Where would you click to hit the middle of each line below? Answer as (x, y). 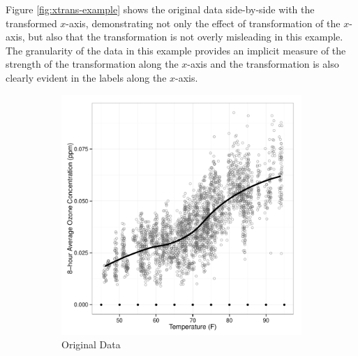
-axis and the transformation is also (263, 64)
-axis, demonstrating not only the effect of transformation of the (203, 23)
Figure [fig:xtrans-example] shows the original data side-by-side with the (160, 9)
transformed (31, 23)
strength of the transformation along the (92, 64)
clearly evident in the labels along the (86, 77)
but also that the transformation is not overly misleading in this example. (186, 37)
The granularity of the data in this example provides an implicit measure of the (176, 50)
